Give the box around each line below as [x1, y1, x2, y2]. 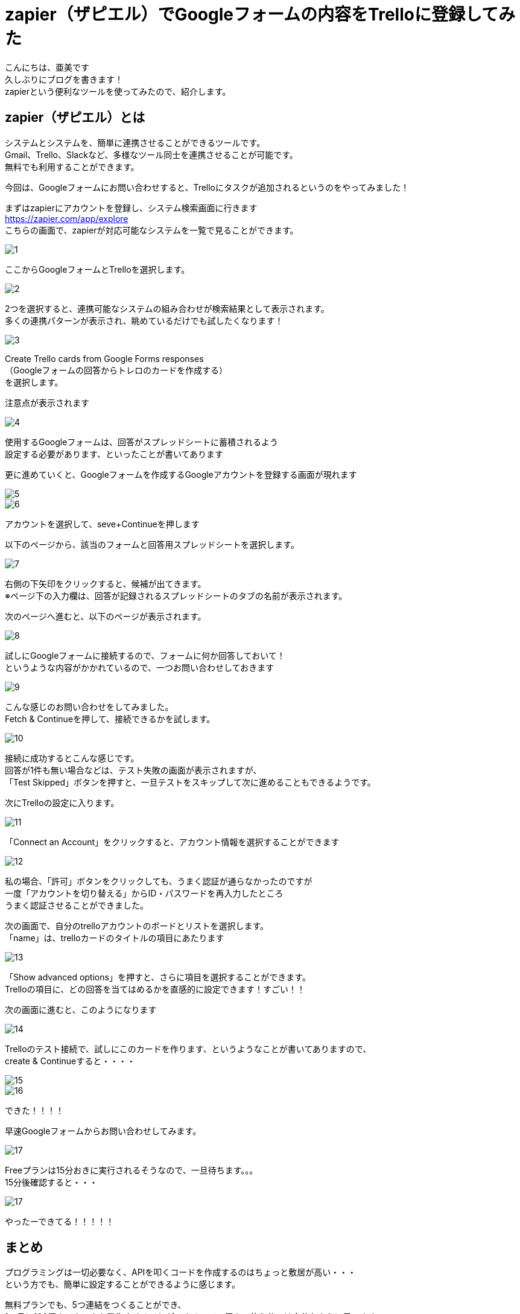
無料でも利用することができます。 [5, 161, 139, 172]
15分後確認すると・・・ [5, 1176, 98, 1187]
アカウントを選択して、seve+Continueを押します [5, 518, 200, 529]
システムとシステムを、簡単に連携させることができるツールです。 [5, 137, 265, 148]
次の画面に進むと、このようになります [5, 1004, 157, 1015]
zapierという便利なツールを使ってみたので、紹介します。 [5, 86, 231, 97]
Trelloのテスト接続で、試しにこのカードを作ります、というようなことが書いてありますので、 [5, 1043, 372, 1054]
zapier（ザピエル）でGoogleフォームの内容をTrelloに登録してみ [5, 4, 516, 25]
